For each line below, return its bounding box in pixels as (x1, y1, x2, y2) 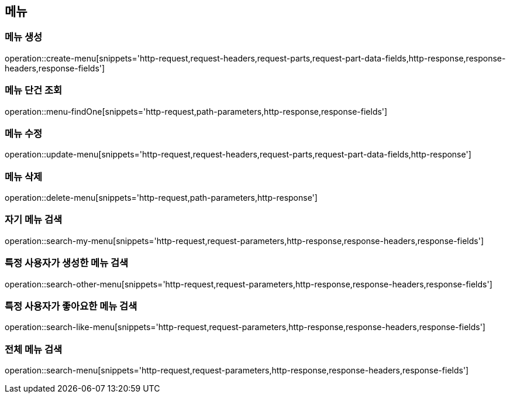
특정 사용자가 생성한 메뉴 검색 (5, 257, 129, 269)
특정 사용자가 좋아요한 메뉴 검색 (5, 300, 137, 312)
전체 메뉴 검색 (5, 343, 63, 355)
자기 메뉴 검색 (5, 214, 63, 226)
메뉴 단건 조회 (5, 84, 63, 97)
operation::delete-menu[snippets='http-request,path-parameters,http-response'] (5, 193, 318, 203)
